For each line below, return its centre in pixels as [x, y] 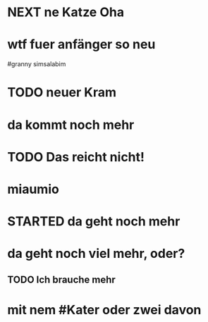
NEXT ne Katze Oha [66, 12]
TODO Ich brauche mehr [62, 279]
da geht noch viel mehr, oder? [96, 254]
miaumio [33, 189]
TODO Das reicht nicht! [76, 157]
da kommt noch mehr [71, 125]
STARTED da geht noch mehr [94, 222]
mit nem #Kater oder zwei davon [104, 310]
